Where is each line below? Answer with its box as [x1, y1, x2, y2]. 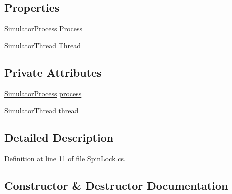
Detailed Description [4, 130, 114, 145]
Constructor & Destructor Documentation [4, 177, 228, 193]
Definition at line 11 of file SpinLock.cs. [4, 153, 126, 163]
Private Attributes [4, 64, 102, 80]
